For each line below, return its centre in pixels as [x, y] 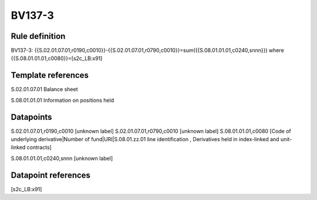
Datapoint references [51, 175]
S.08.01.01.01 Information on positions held [63, 100]
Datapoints [31, 117]
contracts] [39, 148]
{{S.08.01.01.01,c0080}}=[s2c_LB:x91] [57, 58]
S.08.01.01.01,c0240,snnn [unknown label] [62, 158]
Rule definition [38, 36]
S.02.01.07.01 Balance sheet [44, 89]
